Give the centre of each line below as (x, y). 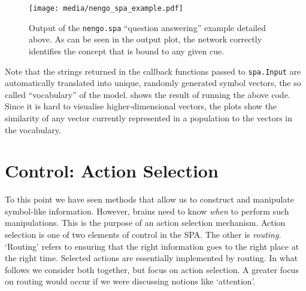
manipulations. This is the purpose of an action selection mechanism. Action (145, 223)
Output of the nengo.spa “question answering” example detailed (147, 27)
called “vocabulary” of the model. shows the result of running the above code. (148, 94)
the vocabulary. (33, 129)
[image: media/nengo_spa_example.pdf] (106, 8)
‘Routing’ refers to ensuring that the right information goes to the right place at (152, 246)
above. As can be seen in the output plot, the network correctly (146, 39)
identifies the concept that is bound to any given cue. (127, 50)
